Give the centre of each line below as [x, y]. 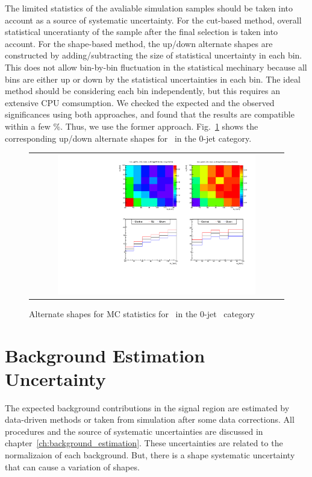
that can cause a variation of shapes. [72, 466]
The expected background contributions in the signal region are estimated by [147, 407]
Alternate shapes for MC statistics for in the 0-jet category [142, 313]
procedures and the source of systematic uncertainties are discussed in [134, 431]
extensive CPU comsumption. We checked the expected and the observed [140, 102]
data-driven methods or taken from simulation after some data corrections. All [150, 419]
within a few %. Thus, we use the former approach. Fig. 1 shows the [132, 126]
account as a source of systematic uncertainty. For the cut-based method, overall [153, 20]
